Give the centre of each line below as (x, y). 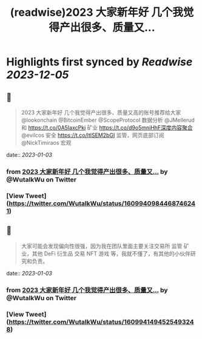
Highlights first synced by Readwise (99, 62)
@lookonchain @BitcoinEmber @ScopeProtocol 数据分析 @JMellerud (108, 120)
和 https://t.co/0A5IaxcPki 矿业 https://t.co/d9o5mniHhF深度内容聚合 (107, 127)
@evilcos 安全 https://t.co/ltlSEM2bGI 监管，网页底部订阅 (93, 135)
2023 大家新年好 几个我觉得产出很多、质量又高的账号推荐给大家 (101, 112)
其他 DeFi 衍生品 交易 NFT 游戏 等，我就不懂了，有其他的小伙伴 (111, 253)
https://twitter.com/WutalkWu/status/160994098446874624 (102, 203)
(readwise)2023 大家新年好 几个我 (97, 12)
